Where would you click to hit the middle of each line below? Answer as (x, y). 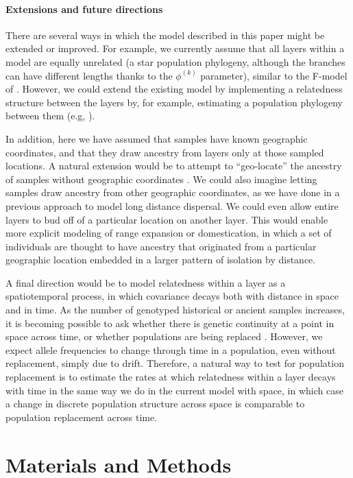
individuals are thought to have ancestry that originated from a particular (161, 246)
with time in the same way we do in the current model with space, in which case (174, 390)
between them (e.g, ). (50, 116)
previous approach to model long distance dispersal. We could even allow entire (172, 205)
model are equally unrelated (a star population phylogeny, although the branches (175, 61)
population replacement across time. (82, 417)
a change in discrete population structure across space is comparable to (155, 404)
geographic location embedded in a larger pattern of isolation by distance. (161, 260)
